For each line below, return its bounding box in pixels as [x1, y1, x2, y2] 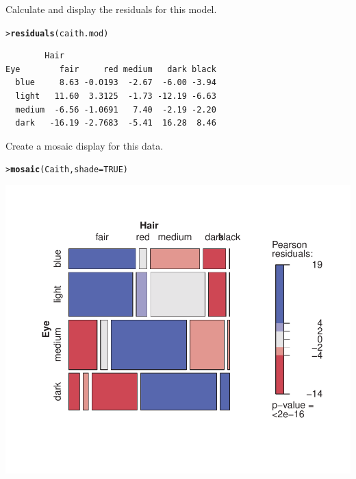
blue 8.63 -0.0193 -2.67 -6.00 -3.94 [15, 78, 216, 88]
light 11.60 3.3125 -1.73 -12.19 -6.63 [15, 91, 216, 102]
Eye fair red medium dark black [5, 64, 216, 74]
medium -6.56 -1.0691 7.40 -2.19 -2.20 [15, 104, 216, 115]
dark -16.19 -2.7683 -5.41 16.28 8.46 [15, 118, 216, 128]
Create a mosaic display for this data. [5, 138, 164, 152]
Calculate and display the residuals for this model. [5, 2, 217, 16]
